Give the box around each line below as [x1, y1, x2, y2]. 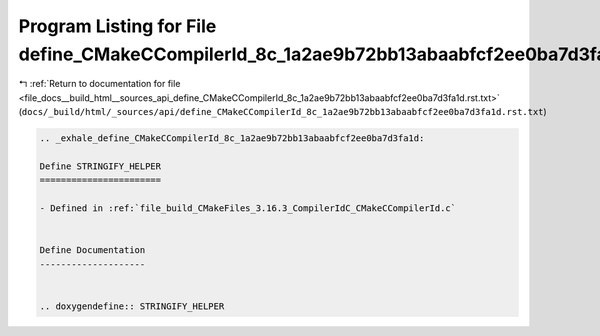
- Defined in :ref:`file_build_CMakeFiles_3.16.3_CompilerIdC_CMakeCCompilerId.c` [39, 203, 457, 214]
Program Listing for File [18, 15, 217, 37]
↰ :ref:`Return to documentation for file [18, 78, 181, 90]
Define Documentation [39, 245, 146, 256]
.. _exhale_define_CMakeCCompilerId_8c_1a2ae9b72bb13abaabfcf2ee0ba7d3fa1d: [39, 133, 425, 144]
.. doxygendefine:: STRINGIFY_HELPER [39, 300, 225, 312]
